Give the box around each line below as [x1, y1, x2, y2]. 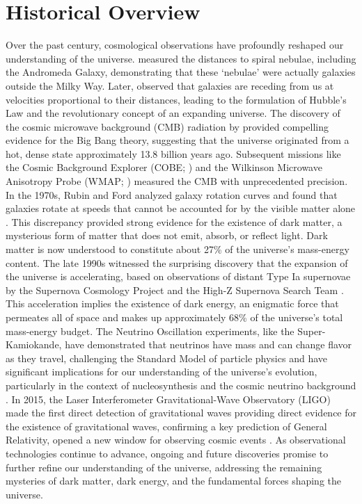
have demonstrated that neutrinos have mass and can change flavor [65, 337, 352, 352]
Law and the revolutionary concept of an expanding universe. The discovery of [6, 106, 340, 120]
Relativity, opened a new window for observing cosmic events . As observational [6, 432, 346, 447]
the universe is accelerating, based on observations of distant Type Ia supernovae [6, 269, 351, 284]
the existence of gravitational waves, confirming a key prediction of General [6, 418, 327, 433]
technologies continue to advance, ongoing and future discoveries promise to [6, 446, 329, 460]
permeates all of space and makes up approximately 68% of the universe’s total [6, 310, 343, 324]
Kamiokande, [6, 337, 62, 352]
